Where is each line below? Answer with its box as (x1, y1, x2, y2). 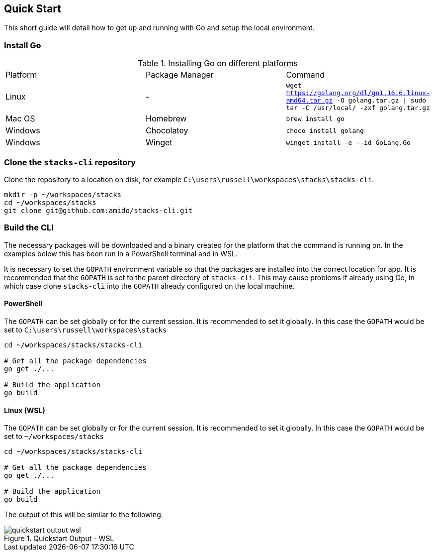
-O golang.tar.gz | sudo (337, 97, 427, 105)
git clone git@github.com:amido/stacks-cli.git (4, 206, 193, 215)
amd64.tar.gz (286, 97, 333, 105)
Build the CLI (4, 222, 54, 233)
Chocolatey (146, 125, 188, 136)
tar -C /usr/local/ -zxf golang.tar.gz (286, 104, 430, 112)
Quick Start (4, 2, 61, 15)
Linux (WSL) (4, 406, 45, 415)
